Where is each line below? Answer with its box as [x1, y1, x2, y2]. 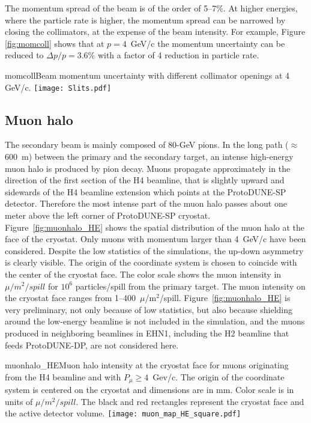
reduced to [5, 49, 44, 61]
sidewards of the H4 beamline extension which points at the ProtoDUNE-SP [5, 185, 286, 198]
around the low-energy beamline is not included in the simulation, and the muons [5, 315, 305, 327]
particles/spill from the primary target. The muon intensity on [75, 279, 306, 292]
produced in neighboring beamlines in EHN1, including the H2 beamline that [5, 326, 289, 339]
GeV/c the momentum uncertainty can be [130, 37, 285, 49]
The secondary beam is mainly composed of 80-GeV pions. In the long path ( [5, 138, 289, 151]
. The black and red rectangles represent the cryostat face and [76, 395, 304, 407]
